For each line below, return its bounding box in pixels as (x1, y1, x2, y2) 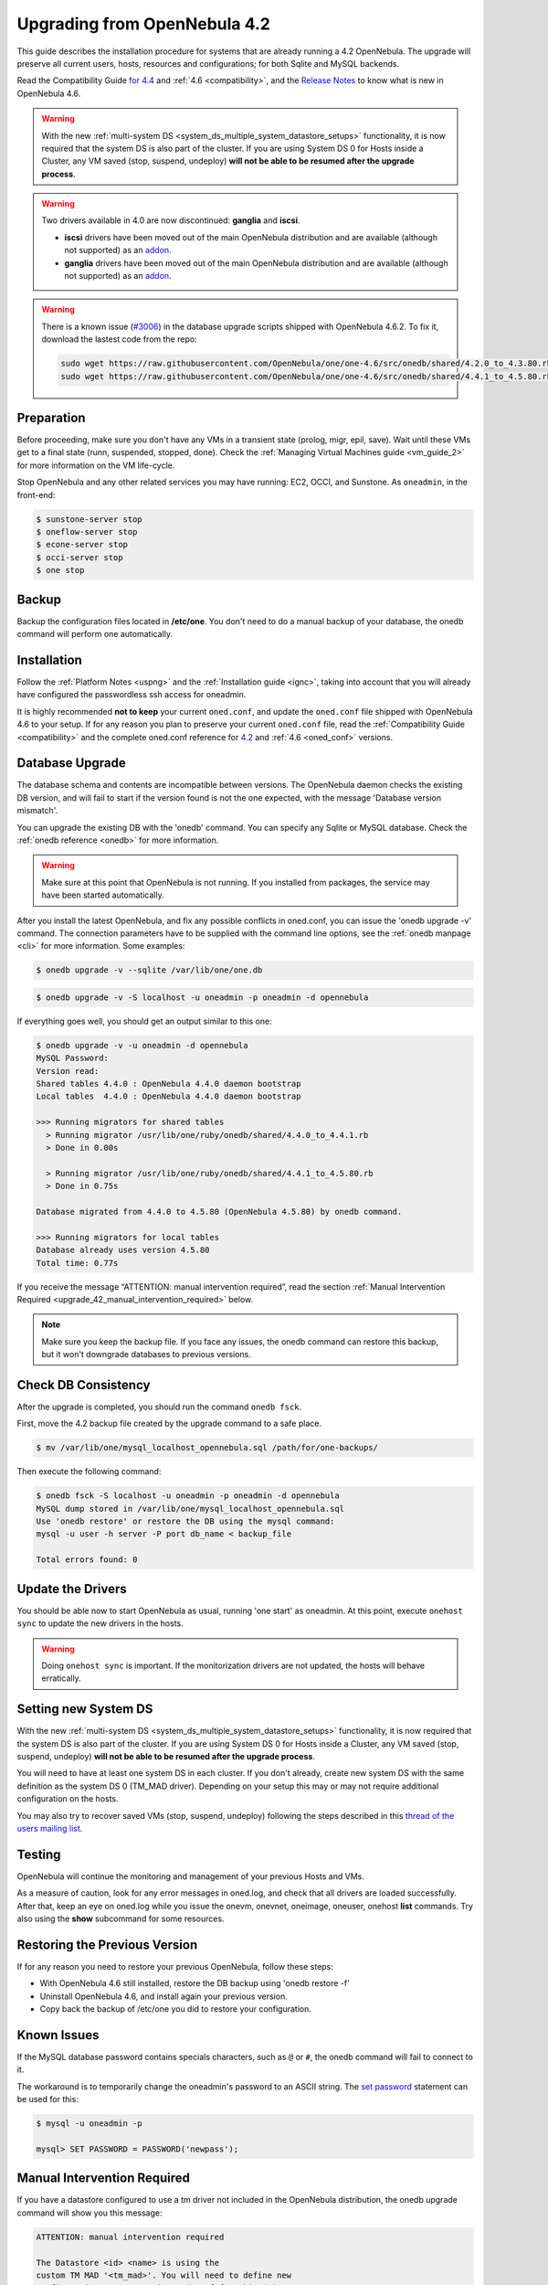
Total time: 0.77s (36, 1258, 119, 1268)
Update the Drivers (16, 1581, 127, 1597)
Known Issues (16, 2027, 100, 2043)
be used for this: (16, 2094, 79, 2105)
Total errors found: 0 (36, 1555, 138, 1565)
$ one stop (36, 565, 85, 576)
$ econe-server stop (36, 539, 128, 550)
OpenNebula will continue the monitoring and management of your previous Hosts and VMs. (16, 1870, 364, 1882)
